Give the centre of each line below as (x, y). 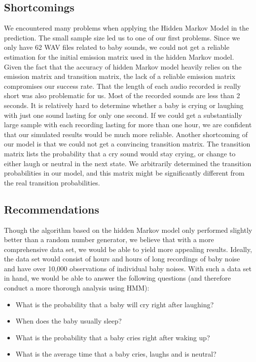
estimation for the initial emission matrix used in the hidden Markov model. (119, 56)
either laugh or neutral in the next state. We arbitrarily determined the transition (128, 163)
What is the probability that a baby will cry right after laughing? (115, 304)
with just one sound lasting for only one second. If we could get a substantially (123, 115)
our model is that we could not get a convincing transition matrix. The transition (127, 144)
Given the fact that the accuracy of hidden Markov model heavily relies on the (123, 66)
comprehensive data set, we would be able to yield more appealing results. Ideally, (128, 249)
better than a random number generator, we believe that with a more (109, 239)
